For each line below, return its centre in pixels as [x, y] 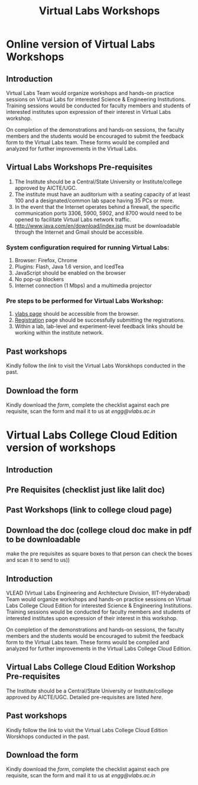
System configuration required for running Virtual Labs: [88, 247]
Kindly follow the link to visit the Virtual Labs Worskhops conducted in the [96, 366]
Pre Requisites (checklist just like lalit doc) [86, 490]
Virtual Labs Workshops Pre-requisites [79, 167]
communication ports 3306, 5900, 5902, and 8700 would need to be [98, 213]
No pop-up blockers [39, 279]
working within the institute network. [59, 333]
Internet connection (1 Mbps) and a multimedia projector [83, 285]
